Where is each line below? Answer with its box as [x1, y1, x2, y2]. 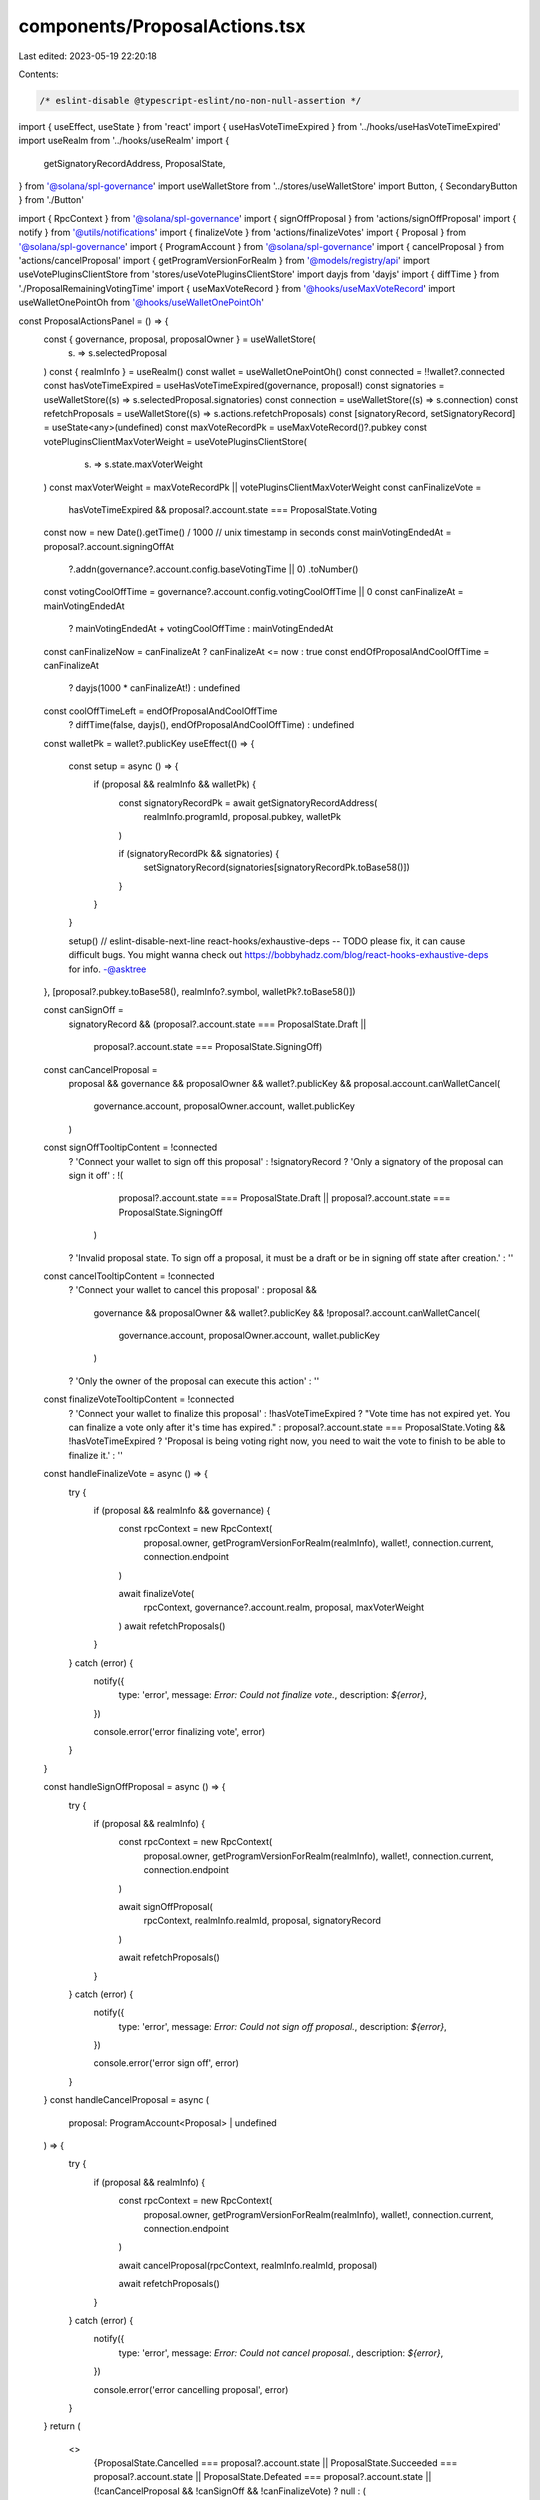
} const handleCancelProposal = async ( [43, 2094, 210, 2106]
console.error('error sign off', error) [93, 2057, 240, 2069]
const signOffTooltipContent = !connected [43, 1141, 218, 1154]
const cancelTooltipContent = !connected [43, 1270, 215, 1282]
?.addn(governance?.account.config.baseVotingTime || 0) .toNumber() [68, 563, 359, 575]
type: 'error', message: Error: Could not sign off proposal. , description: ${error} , [118, 2020, 447, 2032]
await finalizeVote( [118, 1587, 195, 1599]
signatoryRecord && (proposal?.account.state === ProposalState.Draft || [68, 1018, 367, 1030]
